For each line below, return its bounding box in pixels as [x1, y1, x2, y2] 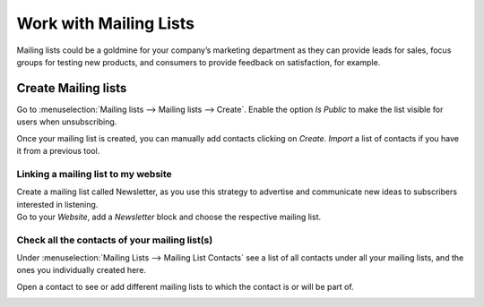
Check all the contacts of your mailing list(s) [16, 234, 213, 246]
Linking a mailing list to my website [16, 167, 172, 180]
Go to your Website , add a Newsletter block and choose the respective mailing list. [16, 211, 322, 222]
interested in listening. [16, 199, 99, 209]
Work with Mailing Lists [16, 13, 195, 33]
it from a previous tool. [16, 146, 100, 157]
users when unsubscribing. [16, 116, 117, 127]
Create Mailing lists [16, 81, 127, 96]
